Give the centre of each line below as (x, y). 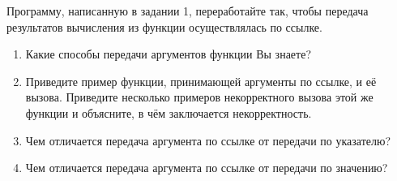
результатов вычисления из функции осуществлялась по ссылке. (164, 26)
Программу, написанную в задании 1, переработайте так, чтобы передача (188, 11)
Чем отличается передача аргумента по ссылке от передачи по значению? (207, 168)
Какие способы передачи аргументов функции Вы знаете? (168, 54)
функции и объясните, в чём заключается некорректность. (169, 112)
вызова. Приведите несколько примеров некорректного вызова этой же (199, 97)
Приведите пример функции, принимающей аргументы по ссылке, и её (201, 81)
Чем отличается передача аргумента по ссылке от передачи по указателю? (208, 140)
